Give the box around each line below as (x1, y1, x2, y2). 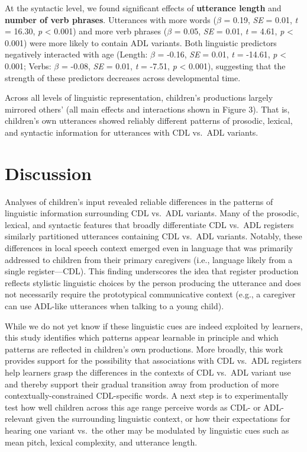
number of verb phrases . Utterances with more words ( (5, 13, 216, 25)
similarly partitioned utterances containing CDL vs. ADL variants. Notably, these (5, 230, 302, 242)
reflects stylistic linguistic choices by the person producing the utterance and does (5, 276, 301, 288)
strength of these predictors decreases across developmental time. (5, 71, 241, 84)
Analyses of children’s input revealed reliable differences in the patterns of (5, 195, 273, 207)
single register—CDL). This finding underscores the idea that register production (5, 265, 299, 277)
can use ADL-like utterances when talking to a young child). (5, 300, 224, 312)
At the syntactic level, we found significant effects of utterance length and (5, 2, 282, 14)
